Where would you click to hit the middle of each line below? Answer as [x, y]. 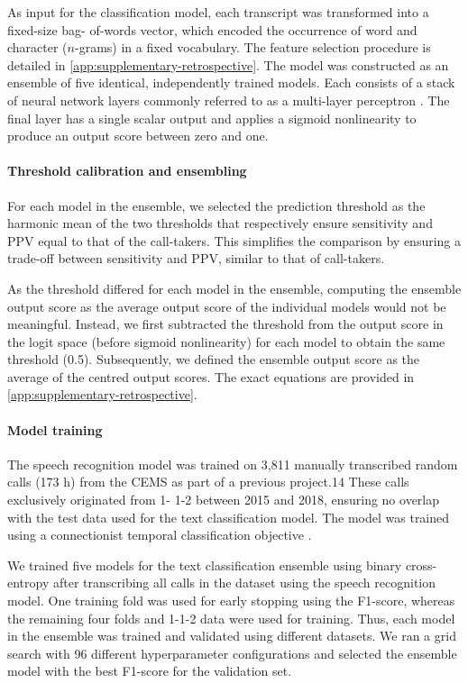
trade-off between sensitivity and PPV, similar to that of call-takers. [196, 258]
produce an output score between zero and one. [138, 136]
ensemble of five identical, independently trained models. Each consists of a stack [231, 82]
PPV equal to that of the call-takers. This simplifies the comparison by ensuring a [234, 240]
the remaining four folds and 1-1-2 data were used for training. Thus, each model [231, 618]
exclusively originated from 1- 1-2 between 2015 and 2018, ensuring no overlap [224, 500]
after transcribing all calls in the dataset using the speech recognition [244, 583]
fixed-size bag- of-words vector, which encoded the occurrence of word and [212, 29]
